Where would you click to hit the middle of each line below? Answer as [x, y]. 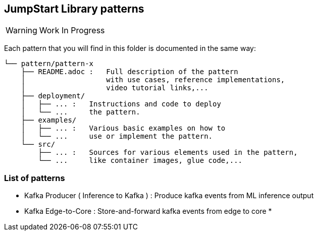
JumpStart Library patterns [74, 9]
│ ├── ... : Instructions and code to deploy [121, 104]
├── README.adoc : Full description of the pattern [129, 72]
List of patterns [35, 178]
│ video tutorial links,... [115, 88]
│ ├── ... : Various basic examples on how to [123, 128]
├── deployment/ [53, 96]
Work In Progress [72, 31]
